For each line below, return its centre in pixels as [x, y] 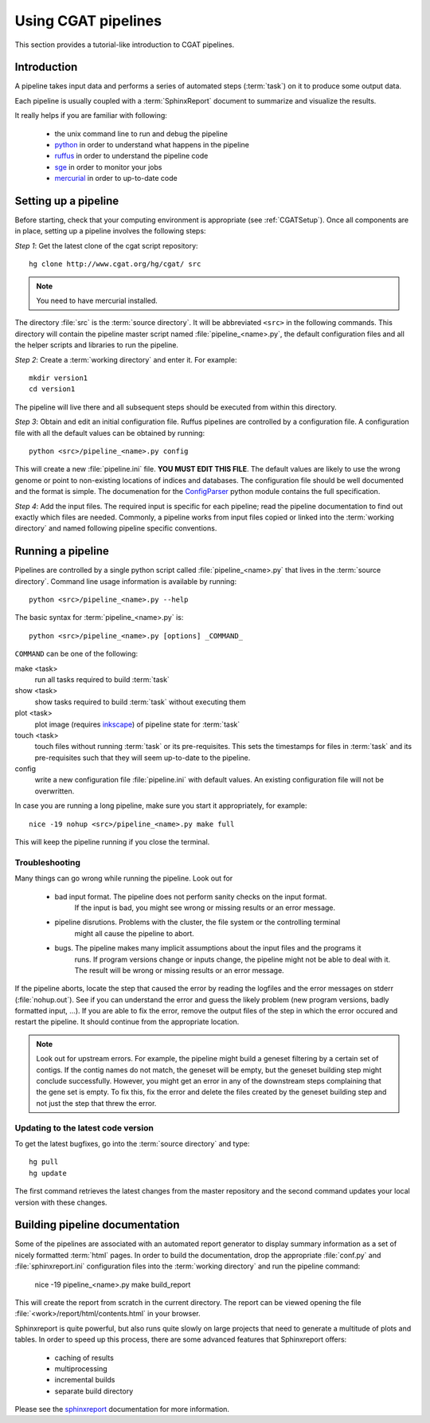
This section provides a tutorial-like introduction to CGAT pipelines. [125, 45]
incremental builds [85, 1380]
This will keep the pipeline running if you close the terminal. [112, 842]
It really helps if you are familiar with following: [91, 116]
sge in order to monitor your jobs [108, 167]
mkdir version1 [59, 378]
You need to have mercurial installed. [97, 301]
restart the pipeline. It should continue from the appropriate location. [127, 1022]
